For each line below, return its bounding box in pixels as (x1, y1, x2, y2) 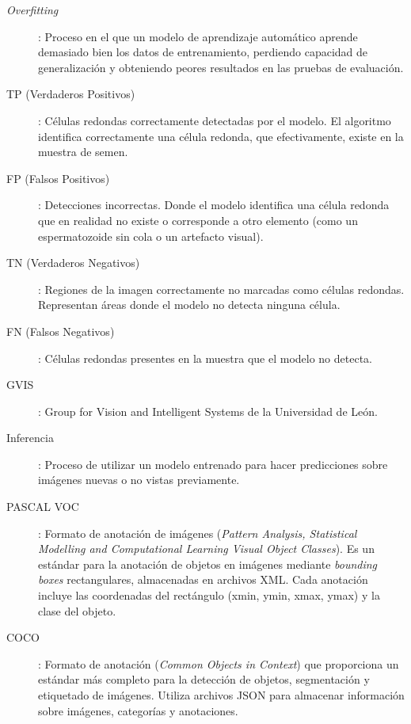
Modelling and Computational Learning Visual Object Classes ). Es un (38, 540, 375, 557)
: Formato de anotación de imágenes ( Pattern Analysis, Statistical (38, 524, 357, 541)
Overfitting (6, 2, 59, 17)
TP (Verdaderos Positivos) (6, 86, 135, 102)
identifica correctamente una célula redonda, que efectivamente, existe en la (38, 128, 404, 144)
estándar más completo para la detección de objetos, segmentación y (38, 671, 370, 688)
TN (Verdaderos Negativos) (6, 254, 140, 271)
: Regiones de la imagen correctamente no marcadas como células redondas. (38, 280, 405, 297)
